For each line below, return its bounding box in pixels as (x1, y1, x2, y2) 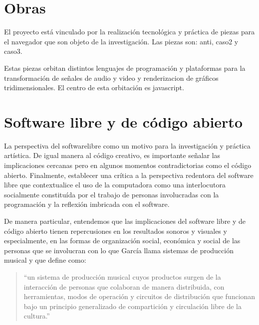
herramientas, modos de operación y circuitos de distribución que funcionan (23, 291, 256, 302)
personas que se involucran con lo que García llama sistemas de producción (4, 245, 234, 255)
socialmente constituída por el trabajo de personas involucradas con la (4, 189, 219, 199)
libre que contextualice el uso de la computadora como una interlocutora (4, 179, 226, 190)
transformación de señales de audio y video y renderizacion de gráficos (4, 72, 219, 83)
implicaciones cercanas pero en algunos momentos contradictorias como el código (4, 160, 252, 170)
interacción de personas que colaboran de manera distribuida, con (23, 281, 225, 292)
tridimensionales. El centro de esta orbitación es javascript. (4, 82, 184, 93)
